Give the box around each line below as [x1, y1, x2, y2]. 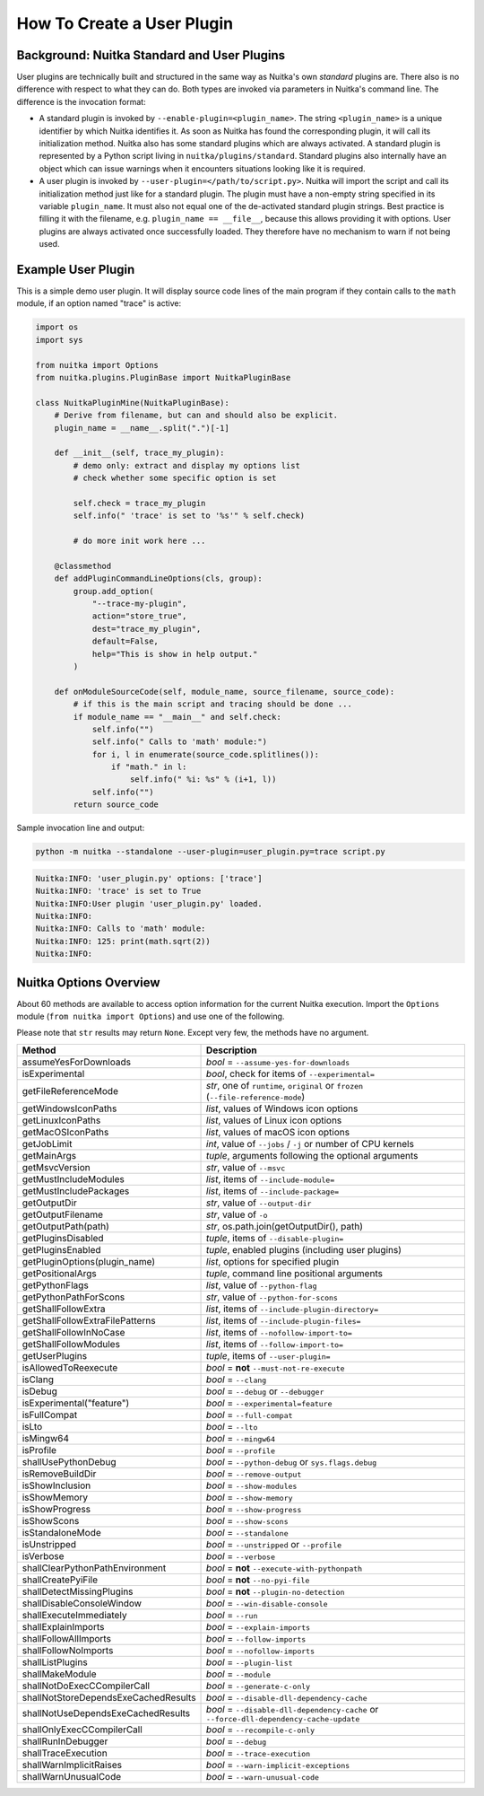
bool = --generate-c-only [206, 1679, 311, 1692]
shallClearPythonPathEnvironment [22, 1562, 167, 1574]
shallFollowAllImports [22, 1632, 112, 1644]
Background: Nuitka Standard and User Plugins [16, 48, 286, 63]
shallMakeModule [22, 1668, 98, 1680]
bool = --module [206, 1668, 272, 1680]
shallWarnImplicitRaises [22, 1758, 123, 1771]
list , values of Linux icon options [206, 1114, 342, 1126]
